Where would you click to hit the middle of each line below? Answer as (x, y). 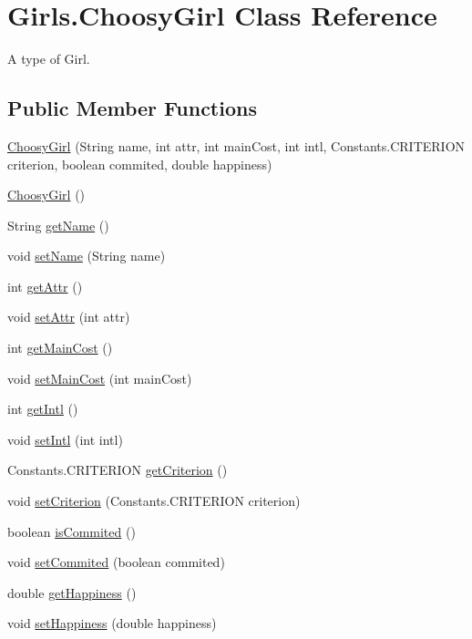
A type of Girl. (49, 59)
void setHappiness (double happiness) (112, 623)
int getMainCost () (60, 348)
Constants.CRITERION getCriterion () (118, 470)
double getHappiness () (72, 592)
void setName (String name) (87, 256)
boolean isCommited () (72, 531)
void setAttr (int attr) (69, 317)
